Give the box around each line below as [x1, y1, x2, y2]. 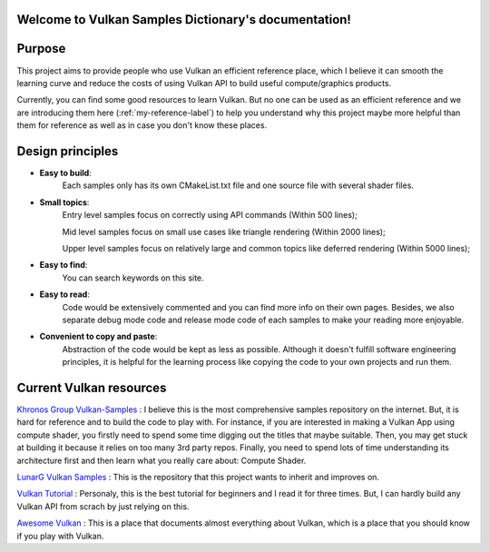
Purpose [16, 41, 66, 56]
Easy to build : [39, 168, 93, 178]
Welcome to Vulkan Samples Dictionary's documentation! [16, 12, 351, 27]
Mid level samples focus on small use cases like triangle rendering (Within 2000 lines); [62, 226, 386, 237]
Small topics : [39, 196, 90, 208]
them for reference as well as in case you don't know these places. [16, 120, 268, 131]
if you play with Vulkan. [16, 530, 104, 541]
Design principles [16, 143, 119, 159]
